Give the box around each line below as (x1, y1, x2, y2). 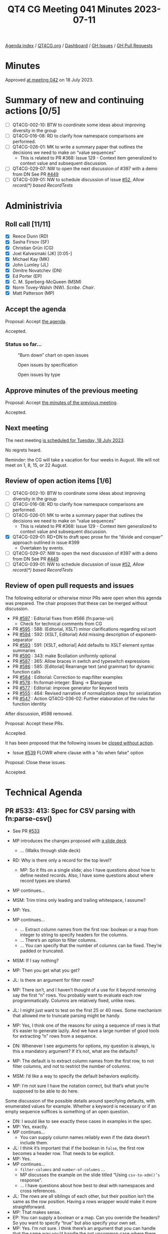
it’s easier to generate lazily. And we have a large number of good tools (12, 1028, 159, 1034)
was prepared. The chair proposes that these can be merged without (5, 600, 148, 606)
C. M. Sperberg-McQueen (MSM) (12, 278, 82, 285)
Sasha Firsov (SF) (12, 239, 49, 245)
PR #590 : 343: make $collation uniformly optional (12, 653, 116, 659)
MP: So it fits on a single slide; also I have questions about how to (20, 867, 155, 873)
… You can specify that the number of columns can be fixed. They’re (20, 942, 162, 948)
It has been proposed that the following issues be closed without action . (5, 740, 154, 746)
